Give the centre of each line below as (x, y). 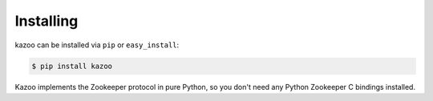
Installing (47, 21)
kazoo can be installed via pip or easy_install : (97, 45)
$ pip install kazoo (72, 66)
